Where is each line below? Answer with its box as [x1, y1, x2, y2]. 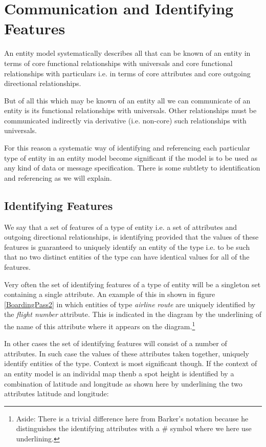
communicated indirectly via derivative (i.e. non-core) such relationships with [4, 115, 247, 125]
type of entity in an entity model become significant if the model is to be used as [4, 152, 257, 163]
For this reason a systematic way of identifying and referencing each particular [4, 142, 250, 153]
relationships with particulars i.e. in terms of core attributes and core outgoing [4, 68, 251, 78]
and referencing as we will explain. [4, 172, 112, 183]
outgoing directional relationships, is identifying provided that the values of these [4, 231, 259, 242]
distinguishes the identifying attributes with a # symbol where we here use [16, 423, 252, 434]
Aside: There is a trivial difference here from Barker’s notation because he [16, 413, 249, 423]
